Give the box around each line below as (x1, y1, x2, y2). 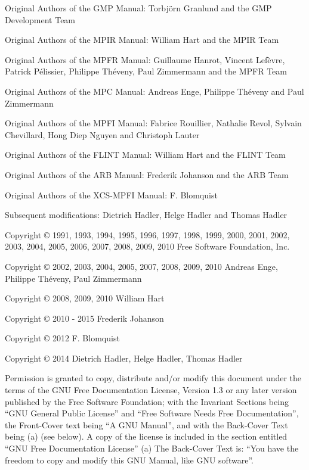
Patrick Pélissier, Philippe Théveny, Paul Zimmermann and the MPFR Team (5, 65, 287, 77)
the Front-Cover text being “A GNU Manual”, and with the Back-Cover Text (5, 418, 288, 431)
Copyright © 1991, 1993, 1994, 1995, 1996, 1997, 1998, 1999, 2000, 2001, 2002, (5, 228, 290, 241)
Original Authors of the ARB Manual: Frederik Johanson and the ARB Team (5, 168, 289, 180)
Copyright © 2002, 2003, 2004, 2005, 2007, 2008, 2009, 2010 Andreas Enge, (5, 260, 278, 272)
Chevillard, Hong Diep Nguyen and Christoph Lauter (5, 128, 200, 141)
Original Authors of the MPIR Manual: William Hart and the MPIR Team (5, 33, 279, 46)
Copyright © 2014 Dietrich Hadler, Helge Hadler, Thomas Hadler (5, 351, 243, 364)
